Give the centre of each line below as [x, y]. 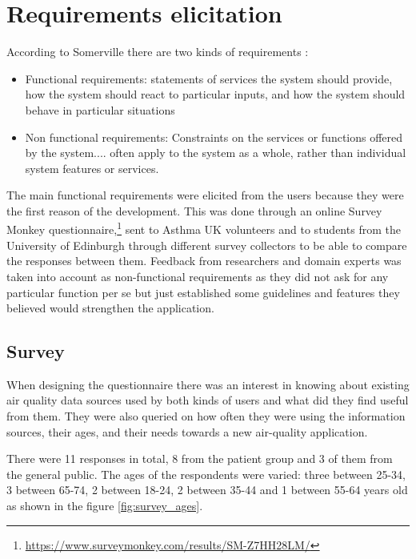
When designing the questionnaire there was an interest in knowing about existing [208, 384]
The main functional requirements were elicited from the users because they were [205, 195]
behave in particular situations [100, 109]
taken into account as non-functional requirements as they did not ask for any [198, 276]
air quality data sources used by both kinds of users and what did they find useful [208, 400]
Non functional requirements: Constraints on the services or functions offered [214, 137]
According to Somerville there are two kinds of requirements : [158, 52]
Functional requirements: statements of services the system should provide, [209, 78]
